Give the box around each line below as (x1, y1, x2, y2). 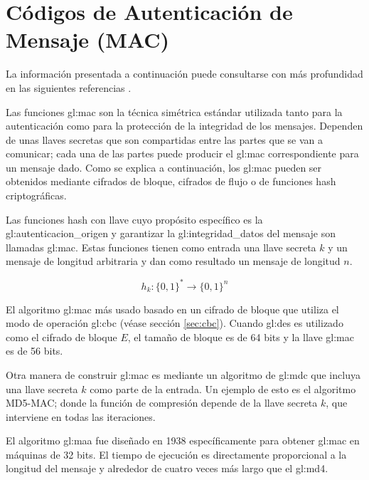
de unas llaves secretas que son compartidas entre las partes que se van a (6, 132, 323, 147)
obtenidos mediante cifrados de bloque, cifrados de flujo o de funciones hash (6, 174, 336, 189)
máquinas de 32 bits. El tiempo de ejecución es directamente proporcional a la (6, 447, 347, 461)
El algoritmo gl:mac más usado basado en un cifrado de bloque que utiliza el (6, 301, 339, 316)
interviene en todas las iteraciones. (6, 409, 156, 424)
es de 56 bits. (6, 343, 63, 358)
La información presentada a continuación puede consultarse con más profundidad (6, 66, 363, 81)
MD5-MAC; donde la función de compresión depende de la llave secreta (6, 395, 318, 410)
